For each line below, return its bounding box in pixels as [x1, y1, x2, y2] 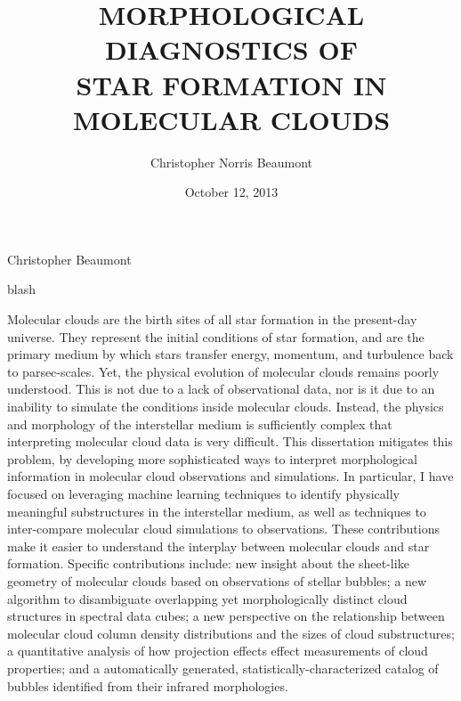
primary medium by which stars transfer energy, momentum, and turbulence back [7, 345, 454, 363]
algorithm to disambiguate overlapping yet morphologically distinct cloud [7, 589, 408, 607]
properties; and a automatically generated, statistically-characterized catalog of [7, 658, 439, 677]
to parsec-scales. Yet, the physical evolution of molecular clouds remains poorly [7, 362, 440, 380]
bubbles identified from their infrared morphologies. [7, 676, 288, 695]
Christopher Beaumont [7, 249, 132, 268]
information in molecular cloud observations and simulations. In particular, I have [7, 467, 454, 485]
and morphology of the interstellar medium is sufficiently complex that [7, 414, 392, 433]
